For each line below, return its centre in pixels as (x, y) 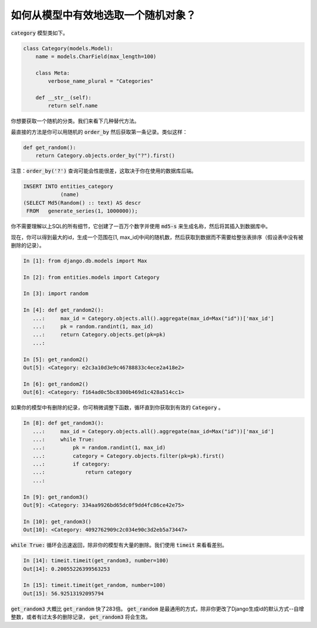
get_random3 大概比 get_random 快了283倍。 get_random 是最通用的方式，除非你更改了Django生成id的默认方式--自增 (158, 609)
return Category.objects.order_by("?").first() (105, 156)
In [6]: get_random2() (56, 384)
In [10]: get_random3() (58, 521)
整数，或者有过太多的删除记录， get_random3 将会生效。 (81, 617)
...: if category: (71, 464)
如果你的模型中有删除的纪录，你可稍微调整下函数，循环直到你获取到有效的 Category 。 (117, 407)
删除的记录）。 (28, 245)
